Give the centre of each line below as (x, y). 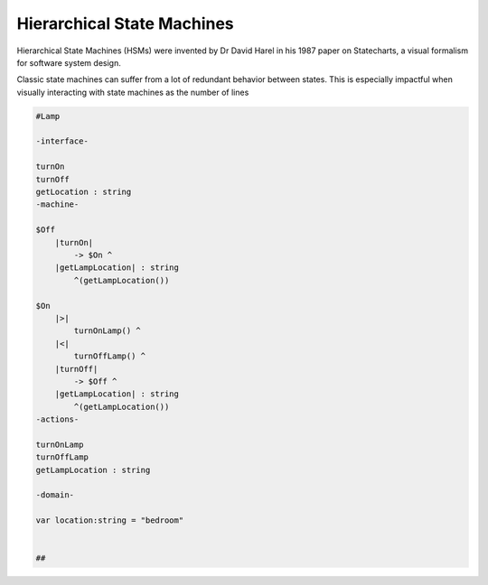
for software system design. (69, 62)
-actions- (57, 419)
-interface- (62, 141)
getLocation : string (84, 192)
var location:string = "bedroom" (110, 520)
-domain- (55, 495)
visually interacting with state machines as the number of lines (133, 92)
